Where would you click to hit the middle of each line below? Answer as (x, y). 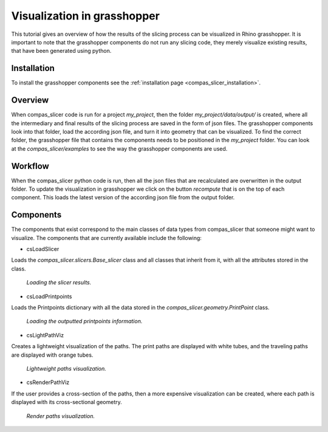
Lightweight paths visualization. (66, 368)
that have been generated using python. (61, 51)
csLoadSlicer (43, 249)
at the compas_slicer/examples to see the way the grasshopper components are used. (119, 148)
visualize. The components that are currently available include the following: (106, 238)
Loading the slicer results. (59, 283)
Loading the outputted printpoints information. (84, 321)
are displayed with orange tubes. (52, 355)
